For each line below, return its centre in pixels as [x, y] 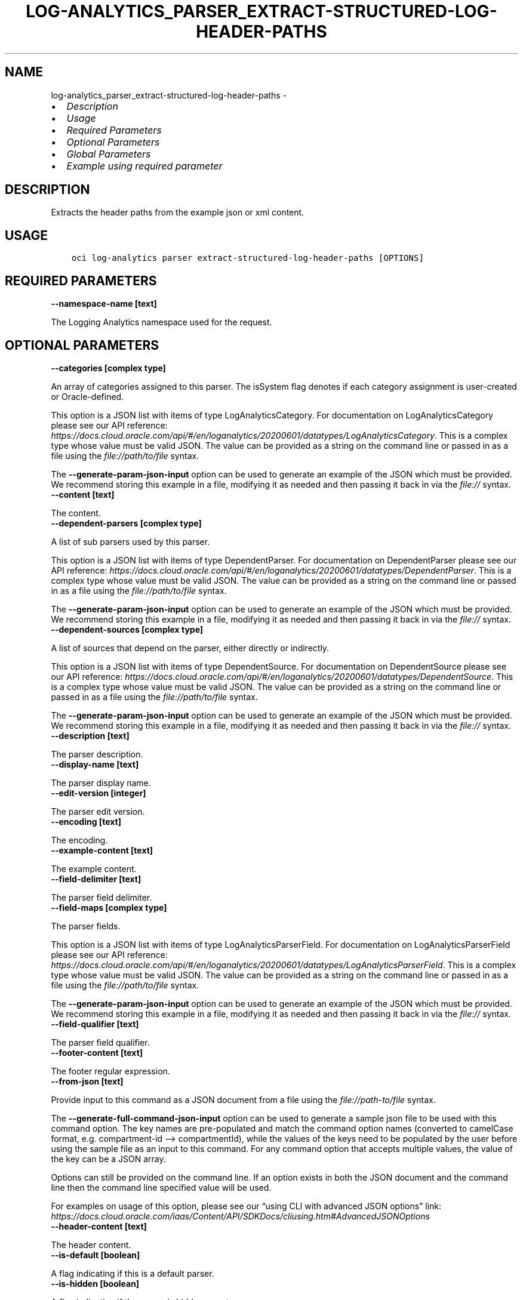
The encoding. [79, 840]
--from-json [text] [87, 1081]
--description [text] [90, 735]
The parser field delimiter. [101, 897]
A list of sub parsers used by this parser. [130, 541]
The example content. [94, 868]
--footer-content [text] [97, 1052]
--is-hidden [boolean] [95, 1283]
